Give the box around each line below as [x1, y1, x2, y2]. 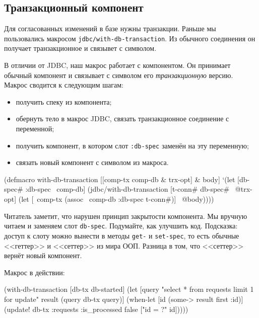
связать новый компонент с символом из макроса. [16, 157, 169, 168]
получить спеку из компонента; [16, 96, 112, 107]
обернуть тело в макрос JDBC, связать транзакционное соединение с [16, 113, 229, 124]
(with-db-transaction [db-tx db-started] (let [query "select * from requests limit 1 [4, 284, 254, 294]
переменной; [16, 123, 54, 134]
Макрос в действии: [4, 267, 65, 277]
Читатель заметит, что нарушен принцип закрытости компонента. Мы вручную [4, 210, 247, 221]
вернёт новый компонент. [4, 250, 82, 261]
